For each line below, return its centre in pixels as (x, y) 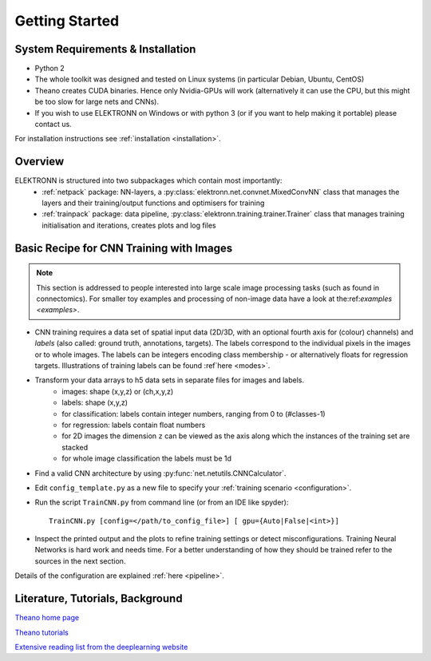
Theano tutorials (42, 632)
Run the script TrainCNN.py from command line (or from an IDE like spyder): (162, 502)
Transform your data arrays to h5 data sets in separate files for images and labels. (170, 380)
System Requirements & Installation (105, 49)
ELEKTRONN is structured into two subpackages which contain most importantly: (148, 180)
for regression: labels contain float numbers (134, 425)
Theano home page (47, 618)
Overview (40, 162)
